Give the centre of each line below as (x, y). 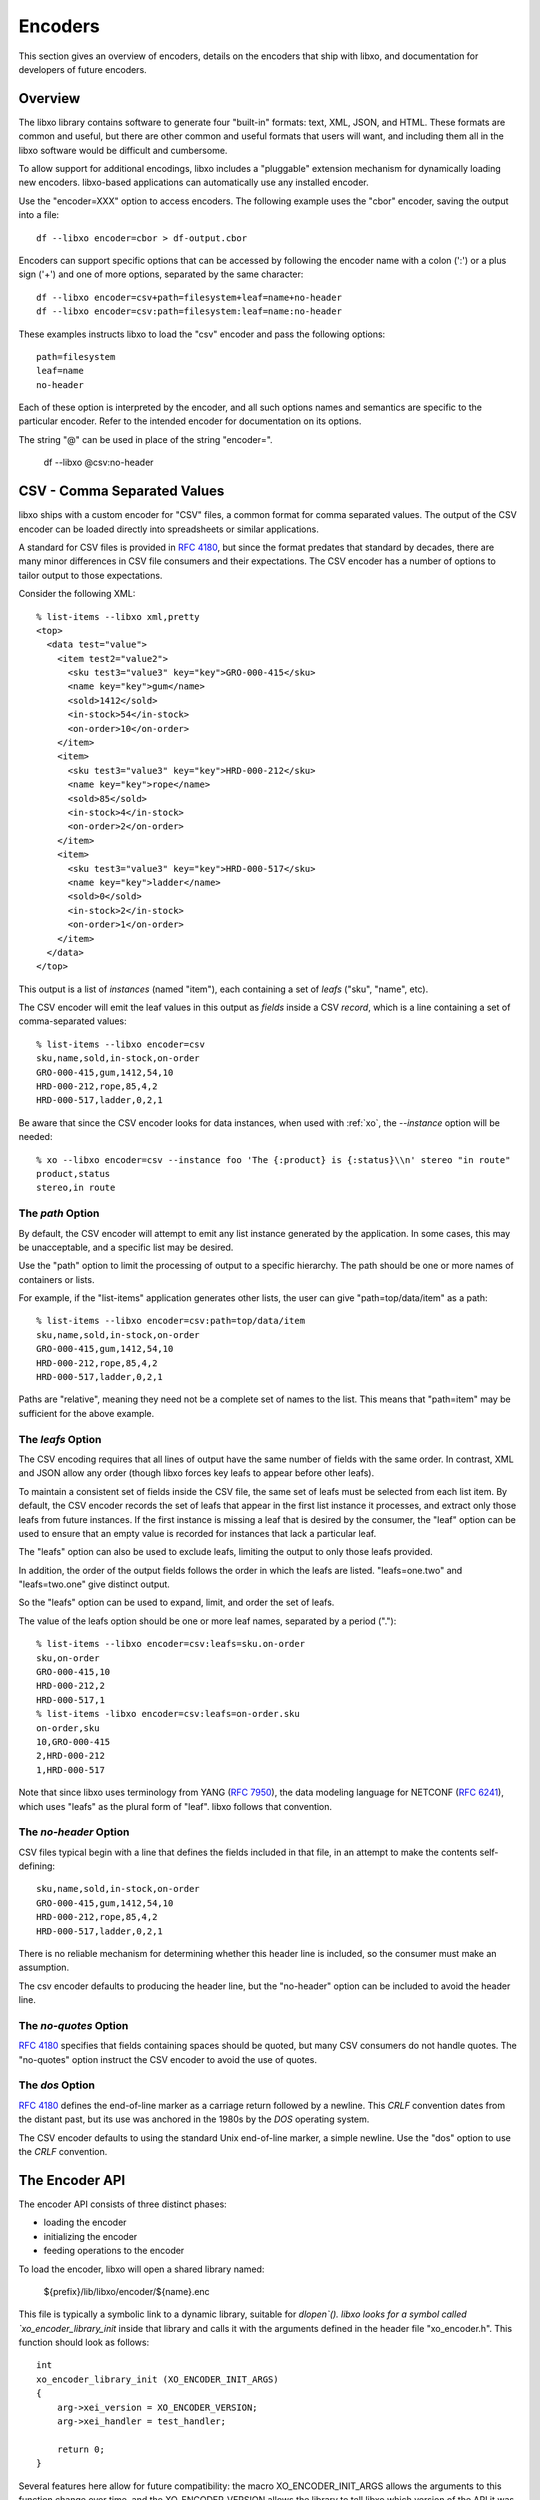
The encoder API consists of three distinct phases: (122, 2204)
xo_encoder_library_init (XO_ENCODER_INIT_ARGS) (157, 2379)
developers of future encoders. (82, 69)
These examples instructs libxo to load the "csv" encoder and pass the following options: (202, 334)
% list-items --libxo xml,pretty (118, 616)
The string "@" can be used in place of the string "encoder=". (146, 439)
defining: (36, 1866)
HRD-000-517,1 (70, 1699)
